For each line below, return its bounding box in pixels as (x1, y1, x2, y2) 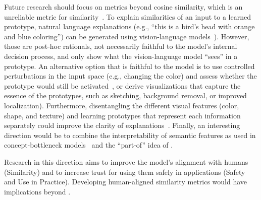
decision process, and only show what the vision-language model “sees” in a (4, 50, 238, 61)
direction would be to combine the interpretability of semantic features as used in (4, 129, 256, 140)
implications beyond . (4, 186, 71, 196)
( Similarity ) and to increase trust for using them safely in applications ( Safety (4, 166, 245, 177)
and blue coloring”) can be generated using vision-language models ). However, (4, 31, 249, 41)
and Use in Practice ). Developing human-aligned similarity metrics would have (4, 176, 247, 187)
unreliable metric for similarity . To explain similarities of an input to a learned (4, 11, 251, 22)
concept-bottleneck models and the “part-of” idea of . (4, 140, 173, 150)
